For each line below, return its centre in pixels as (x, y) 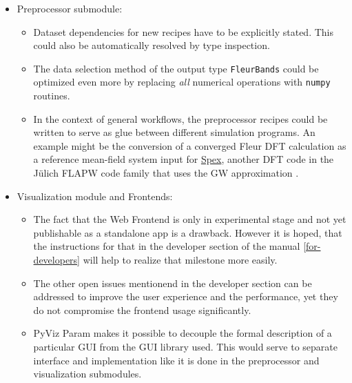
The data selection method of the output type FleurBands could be (176, 68)
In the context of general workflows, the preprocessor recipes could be (180, 118)
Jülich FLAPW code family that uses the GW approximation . (166, 173)
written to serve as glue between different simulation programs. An (174, 132)
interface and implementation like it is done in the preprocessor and (176, 360)
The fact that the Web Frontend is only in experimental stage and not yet (190, 219)
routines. (52, 96)
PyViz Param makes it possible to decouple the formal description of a (183, 333)
